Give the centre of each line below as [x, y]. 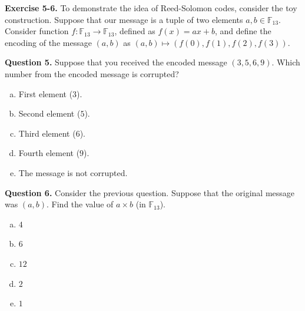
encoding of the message [48, 42]
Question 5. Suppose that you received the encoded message [116, 62]
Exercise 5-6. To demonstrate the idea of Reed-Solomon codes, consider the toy [151, 8]
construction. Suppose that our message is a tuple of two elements [124, 19]
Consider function [37, 31]
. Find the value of [80, 204]
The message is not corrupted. [73, 172]
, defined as [135, 31]
